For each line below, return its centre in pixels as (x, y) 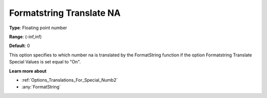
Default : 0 (20, 46)
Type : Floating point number (38, 28)
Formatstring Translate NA (65, 13)
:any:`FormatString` (41, 87)
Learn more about (28, 71)
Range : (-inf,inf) (25, 37)
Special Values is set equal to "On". (45, 62)
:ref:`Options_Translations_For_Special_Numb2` (70, 80)
